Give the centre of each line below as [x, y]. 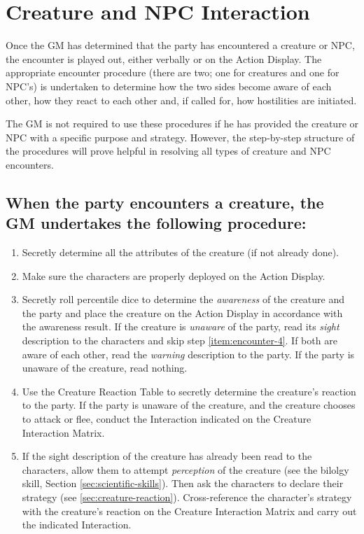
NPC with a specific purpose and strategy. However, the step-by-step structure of [180, 137]
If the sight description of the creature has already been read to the [167, 456]
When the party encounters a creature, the [165, 202]
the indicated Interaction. [77, 525]
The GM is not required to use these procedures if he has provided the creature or [182, 124]
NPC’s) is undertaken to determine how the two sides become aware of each [169, 86]
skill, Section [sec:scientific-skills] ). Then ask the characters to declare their [183, 483]
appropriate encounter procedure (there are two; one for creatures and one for [173, 72]
